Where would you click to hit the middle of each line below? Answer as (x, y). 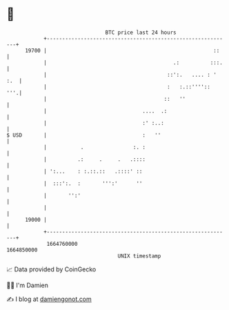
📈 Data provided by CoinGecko (51, 269)
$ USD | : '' (84, 135)
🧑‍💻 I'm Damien (28, 285)
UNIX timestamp (139, 256)
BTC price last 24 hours (141, 32)
